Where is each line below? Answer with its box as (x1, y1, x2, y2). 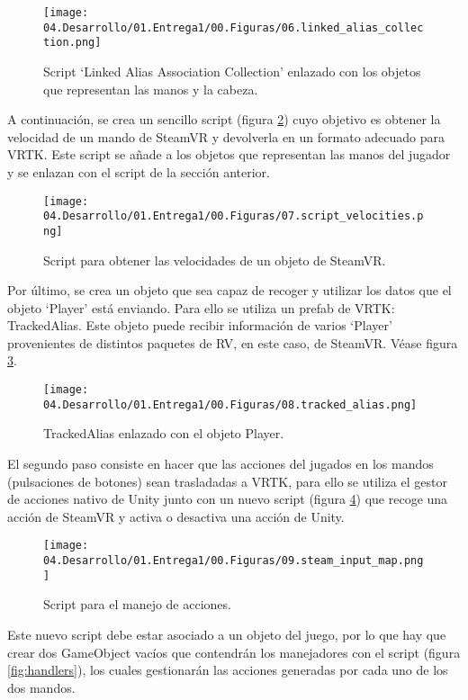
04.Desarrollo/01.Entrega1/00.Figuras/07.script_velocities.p (43, 210, 424, 223)
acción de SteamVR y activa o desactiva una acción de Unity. (7, 507, 345, 525)
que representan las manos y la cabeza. (43, 79, 258, 98)
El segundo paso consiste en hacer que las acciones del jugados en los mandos (7, 453, 434, 472)
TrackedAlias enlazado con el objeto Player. (43, 424, 284, 443)
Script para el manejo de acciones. (43, 595, 231, 614)
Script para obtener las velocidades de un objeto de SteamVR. (43, 250, 386, 269)
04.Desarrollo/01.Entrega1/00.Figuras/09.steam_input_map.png (43, 554, 424, 567)
